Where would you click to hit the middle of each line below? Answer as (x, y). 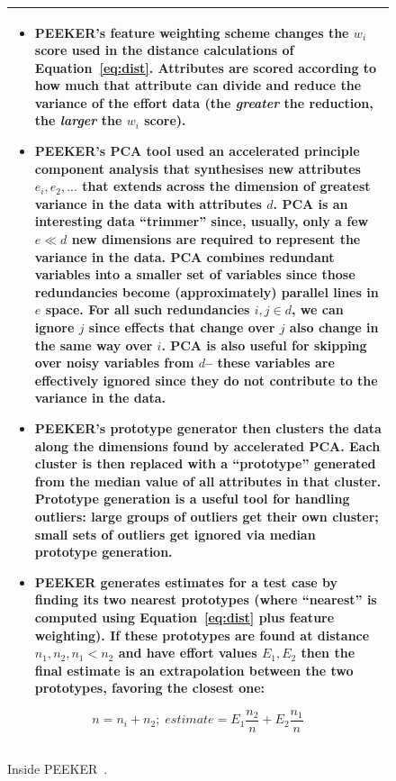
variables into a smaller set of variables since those (195, 274)
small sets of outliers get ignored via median (175, 534)
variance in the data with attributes (148, 203)
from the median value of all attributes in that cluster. (208, 481)
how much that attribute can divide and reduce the (198, 85)
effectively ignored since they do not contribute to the (206, 380)
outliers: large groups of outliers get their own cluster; (207, 516)
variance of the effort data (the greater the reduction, (204, 102)
